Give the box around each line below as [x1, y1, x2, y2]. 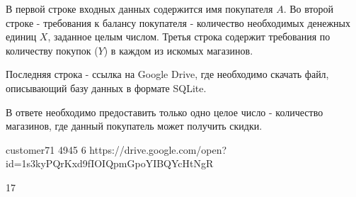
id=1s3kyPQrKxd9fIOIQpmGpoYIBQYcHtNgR [6, 156, 214, 171]
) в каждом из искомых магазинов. [103, 43, 253, 57]
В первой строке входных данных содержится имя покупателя [6, 1, 273, 16]
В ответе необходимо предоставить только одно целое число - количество [6, 104, 323, 119]
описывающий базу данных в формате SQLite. [6, 80, 207, 95]
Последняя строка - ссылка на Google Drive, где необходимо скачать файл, [6, 67, 329, 81]
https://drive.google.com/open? [89, 142, 227, 157]
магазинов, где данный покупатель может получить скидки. [6, 118, 263, 133]
